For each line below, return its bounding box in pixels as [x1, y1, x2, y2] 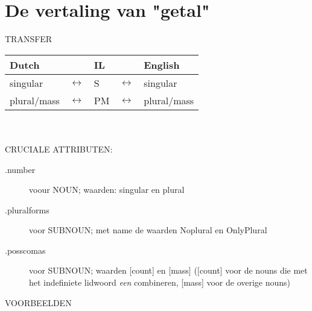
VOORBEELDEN [5, 296, 72, 309]
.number [5, 163, 36, 175]
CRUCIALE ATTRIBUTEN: [5, 142, 113, 155]
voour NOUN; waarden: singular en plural [29, 183, 185, 196]
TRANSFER [5, 33, 53, 45]
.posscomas [5, 243, 46, 256]
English [144, 57, 180, 72]
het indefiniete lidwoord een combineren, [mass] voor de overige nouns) [29, 276, 291, 289]
